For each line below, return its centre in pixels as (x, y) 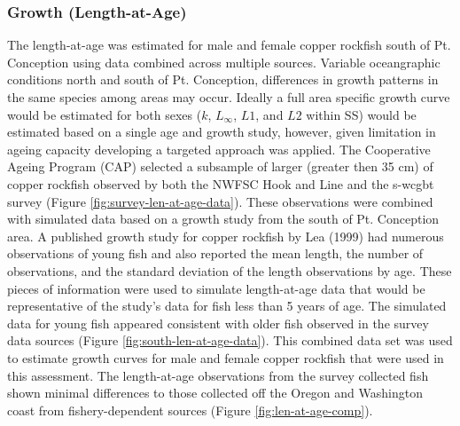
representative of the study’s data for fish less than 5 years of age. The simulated (227, 306)
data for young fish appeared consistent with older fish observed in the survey (218, 323)
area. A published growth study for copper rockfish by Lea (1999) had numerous (226, 236)
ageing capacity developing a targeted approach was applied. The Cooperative (219, 149)
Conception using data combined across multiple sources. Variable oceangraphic (224, 62)
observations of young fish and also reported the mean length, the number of (215, 253)
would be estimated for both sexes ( (105, 114)
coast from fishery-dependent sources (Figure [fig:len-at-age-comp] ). (190, 410)
